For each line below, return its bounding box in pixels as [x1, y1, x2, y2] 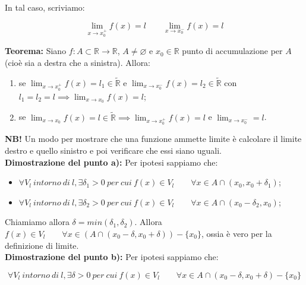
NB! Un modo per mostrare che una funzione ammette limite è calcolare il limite [5, 132, 302, 145]
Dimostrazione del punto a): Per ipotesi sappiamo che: [5, 156, 218, 168]
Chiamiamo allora [5, 216, 70, 228]
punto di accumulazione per [182, 45, 283, 57]
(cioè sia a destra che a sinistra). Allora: [5, 56, 151, 68]
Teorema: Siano [5, 45, 67, 57]
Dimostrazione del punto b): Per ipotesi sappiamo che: [5, 251, 219, 263]
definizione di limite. [5, 239, 79, 251]
